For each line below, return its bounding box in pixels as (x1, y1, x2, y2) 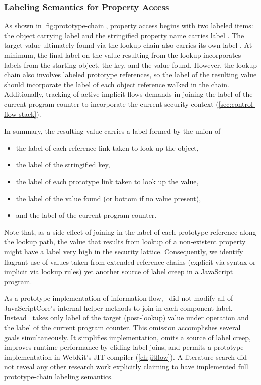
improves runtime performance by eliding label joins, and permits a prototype (4, 342, 244, 352)
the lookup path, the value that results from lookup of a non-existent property (4, 236, 246, 247)
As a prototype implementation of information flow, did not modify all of (4, 293, 233, 303)
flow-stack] (4, 108, 37, 119)
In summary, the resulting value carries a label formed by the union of (4, 125, 221, 136)
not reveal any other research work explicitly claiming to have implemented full (4, 361, 248, 372)
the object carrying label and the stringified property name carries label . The (4, 30, 244, 40)
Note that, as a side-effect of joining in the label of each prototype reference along (4, 226, 256, 237)
